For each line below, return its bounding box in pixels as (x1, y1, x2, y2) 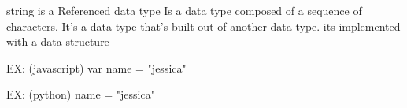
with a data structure (6, 33, 109, 50)
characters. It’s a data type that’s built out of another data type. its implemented (6, 17, 401, 34)
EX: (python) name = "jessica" (6, 86, 155, 102)
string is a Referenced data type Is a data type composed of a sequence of (6, 2, 362, 18)
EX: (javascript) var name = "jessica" (6, 59, 187, 76)
